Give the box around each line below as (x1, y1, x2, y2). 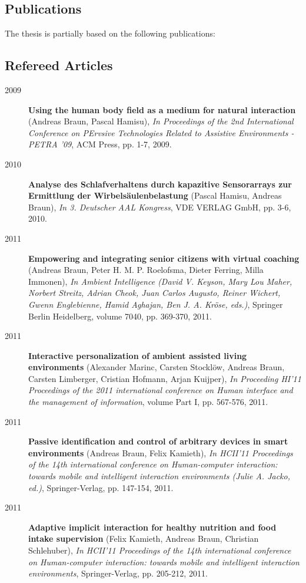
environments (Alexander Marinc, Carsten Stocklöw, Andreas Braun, (28, 361, 285, 373)
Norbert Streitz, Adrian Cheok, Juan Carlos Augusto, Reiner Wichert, (28, 286, 281, 299)
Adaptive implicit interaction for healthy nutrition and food (28, 521, 277, 533)
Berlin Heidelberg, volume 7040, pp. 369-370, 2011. (28, 309, 212, 322)
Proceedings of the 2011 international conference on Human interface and (28, 384, 293, 396)
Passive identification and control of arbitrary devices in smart (28, 435, 288, 447)
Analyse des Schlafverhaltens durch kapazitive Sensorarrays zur (28, 177, 292, 190)
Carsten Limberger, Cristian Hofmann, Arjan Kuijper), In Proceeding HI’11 (28, 372, 301, 384)
